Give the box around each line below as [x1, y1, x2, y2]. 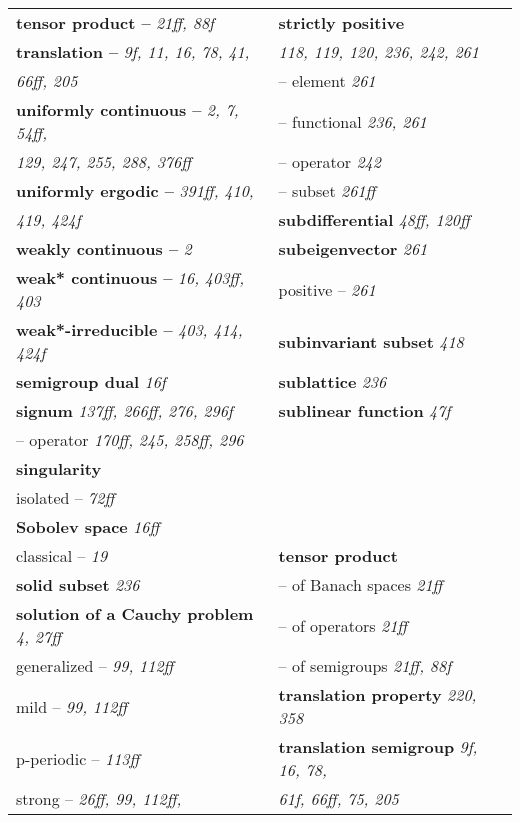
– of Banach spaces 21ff [278, 573, 443, 596]
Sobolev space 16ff [16, 515, 160, 538]
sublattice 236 [278, 370, 387, 393]
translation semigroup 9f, [278, 735, 478, 758]
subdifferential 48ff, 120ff [278, 208, 470, 231]
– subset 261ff [278, 179, 376, 202]
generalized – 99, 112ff [16, 654, 174, 677]
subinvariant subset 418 [278, 329, 464, 353]
